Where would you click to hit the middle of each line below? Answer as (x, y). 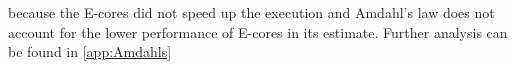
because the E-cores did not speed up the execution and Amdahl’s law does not (251, 12)
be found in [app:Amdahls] (90, 51)
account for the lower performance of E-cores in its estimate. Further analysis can (258, 31)
